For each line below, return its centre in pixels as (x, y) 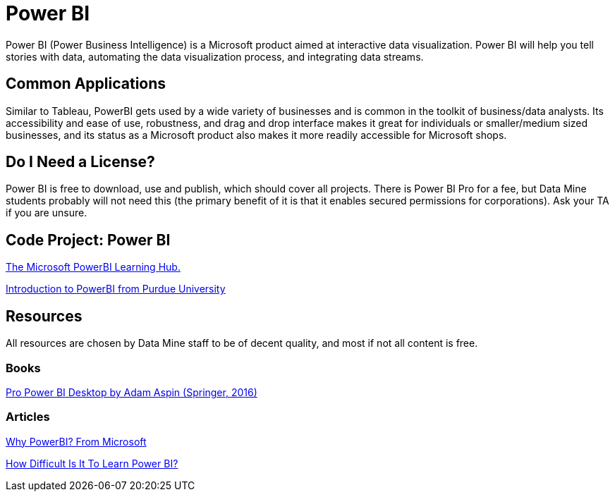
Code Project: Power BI (88, 240)
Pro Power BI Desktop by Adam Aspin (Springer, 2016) (132, 392)
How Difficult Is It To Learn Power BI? (92, 463)
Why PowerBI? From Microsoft (76, 441)
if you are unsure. (47, 213)
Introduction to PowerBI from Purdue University (116, 289)
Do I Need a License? (80, 162)
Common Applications (86, 84)
